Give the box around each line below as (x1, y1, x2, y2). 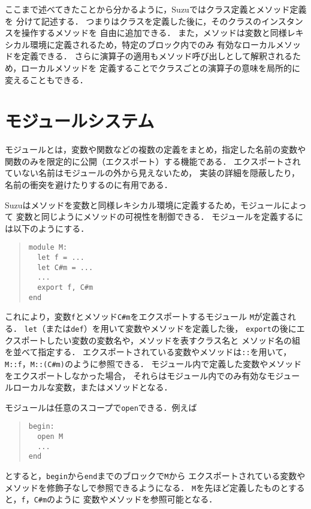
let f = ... (37, 253, 84, 262)
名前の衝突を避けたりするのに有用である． (5, 178, 173, 191)
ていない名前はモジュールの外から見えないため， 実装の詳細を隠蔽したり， (5, 166, 300, 179)
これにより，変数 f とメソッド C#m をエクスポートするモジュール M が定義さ (5, 310, 288, 323)
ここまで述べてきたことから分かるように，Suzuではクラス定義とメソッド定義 (5, 3, 307, 15)
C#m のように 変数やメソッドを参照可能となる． (34, 493, 218, 505)
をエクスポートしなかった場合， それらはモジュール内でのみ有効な (5, 369, 267, 381)
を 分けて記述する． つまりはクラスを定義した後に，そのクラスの (5, 14, 262, 27)
